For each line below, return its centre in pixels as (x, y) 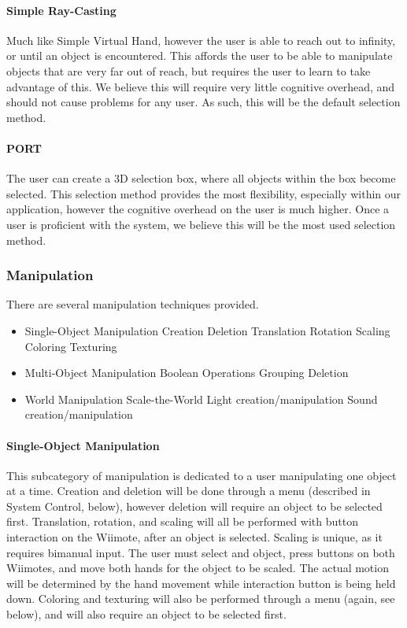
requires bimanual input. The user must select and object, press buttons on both (201, 552)
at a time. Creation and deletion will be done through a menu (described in (189, 491)
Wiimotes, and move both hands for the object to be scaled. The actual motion (198, 568)
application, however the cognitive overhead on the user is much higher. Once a (198, 209)
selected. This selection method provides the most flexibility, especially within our (204, 193)
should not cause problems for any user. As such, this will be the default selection (203, 102)
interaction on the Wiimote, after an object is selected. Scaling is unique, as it (194, 537)
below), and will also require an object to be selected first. (146, 614)
